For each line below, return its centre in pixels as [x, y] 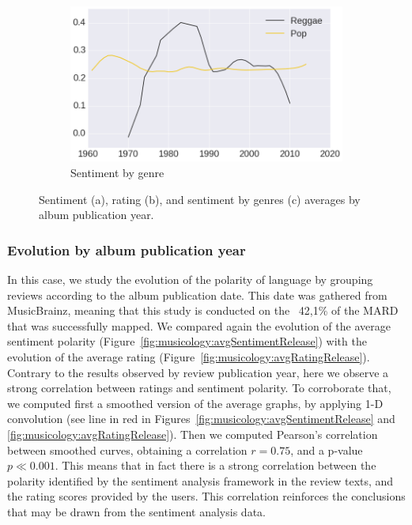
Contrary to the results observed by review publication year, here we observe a [198, 372]
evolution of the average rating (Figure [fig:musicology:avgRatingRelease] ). [189, 356]
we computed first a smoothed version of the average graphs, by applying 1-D [195, 403]
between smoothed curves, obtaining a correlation [127, 449]
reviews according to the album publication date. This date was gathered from [197, 295]
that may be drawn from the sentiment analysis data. [136, 511]
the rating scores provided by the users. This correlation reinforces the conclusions [206, 496]
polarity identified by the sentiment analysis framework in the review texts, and [200, 480]
